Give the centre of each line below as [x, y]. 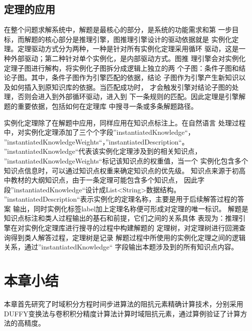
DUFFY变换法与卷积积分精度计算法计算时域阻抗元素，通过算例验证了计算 [122, 313]
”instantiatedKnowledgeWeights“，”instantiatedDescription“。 [96, 141]
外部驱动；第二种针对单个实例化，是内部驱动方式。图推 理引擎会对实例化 [128, 58]
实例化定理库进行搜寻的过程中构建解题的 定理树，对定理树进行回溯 [131, 228]
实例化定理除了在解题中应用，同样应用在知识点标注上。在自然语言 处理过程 [125, 122]
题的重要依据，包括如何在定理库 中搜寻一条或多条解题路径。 [101, 106]
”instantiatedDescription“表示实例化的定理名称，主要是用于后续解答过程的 [121, 199]
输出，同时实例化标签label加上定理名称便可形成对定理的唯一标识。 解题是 [131, 208]
